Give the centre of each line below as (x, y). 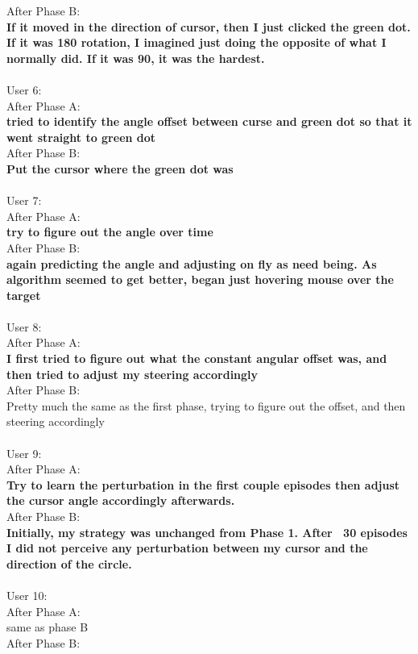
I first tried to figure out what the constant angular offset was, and (197, 358)
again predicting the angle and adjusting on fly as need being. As (192, 263)
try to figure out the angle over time (110, 232)
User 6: (24, 89)
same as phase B (48, 627)
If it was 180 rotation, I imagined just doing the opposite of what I (197, 42)
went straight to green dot (81, 137)
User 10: (27, 595)
